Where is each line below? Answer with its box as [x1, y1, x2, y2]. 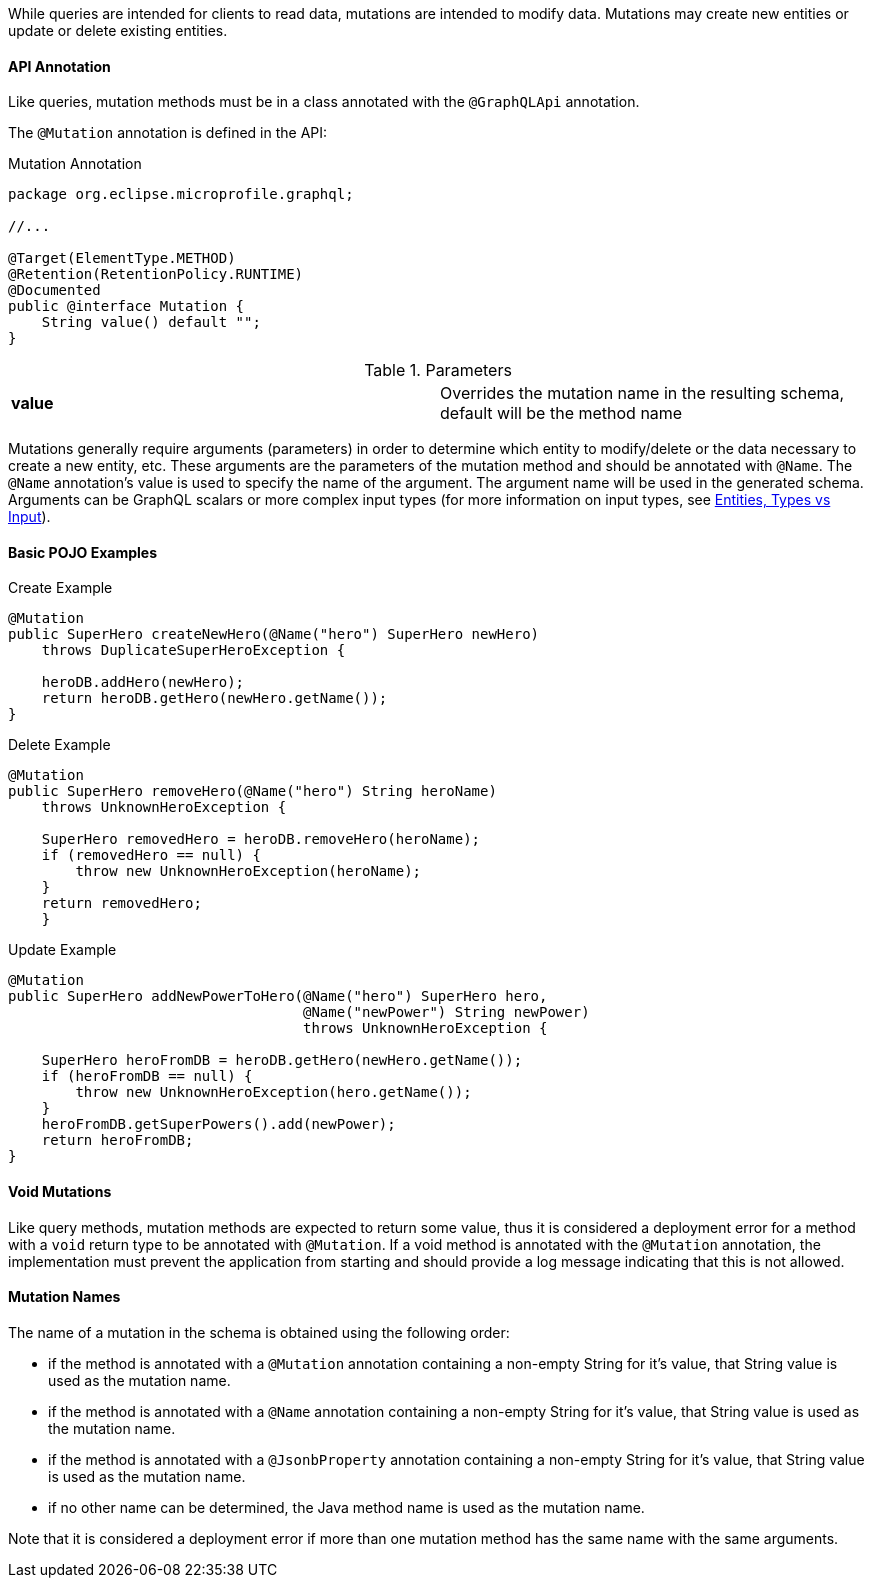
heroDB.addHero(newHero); [41, 674, 245, 691]
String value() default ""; [41, 314, 261, 331]
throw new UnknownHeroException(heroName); [75, 863, 422, 880]
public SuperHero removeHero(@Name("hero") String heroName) [8, 783, 497, 800]
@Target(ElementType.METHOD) [8, 250, 236, 267]
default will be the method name [440, 403, 683, 424]
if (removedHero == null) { [41, 847, 261, 864]
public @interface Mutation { [8, 298, 245, 315]
